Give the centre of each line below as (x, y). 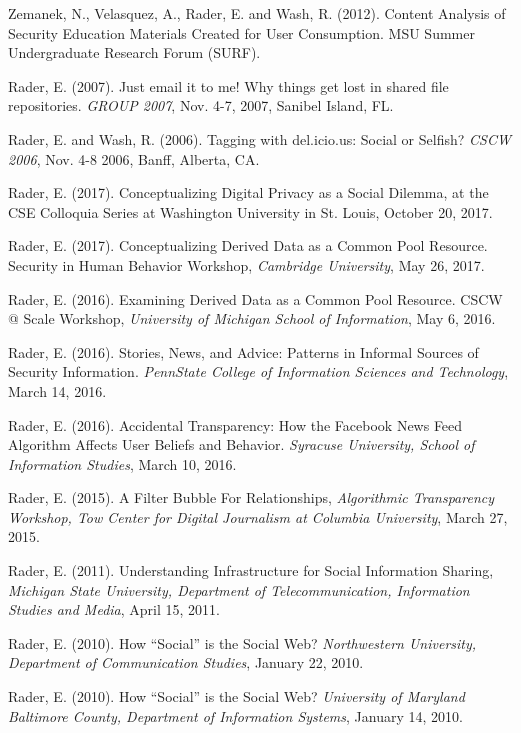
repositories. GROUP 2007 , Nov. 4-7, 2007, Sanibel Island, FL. (201, 105)
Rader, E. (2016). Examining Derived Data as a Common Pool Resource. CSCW (255, 298)
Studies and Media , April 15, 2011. (114, 609)
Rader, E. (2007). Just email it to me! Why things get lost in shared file (228, 85)
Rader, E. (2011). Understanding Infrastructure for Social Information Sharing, (251, 570)
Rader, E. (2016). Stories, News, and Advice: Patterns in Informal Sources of (243, 351)
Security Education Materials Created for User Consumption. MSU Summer (241, 32)
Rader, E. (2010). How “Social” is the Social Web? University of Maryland (236, 696)
